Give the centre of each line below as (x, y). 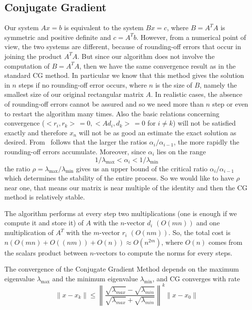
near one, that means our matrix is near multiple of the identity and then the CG (126, 187)
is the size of (174, 84)
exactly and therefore (36, 132)
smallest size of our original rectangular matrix (74, 94)
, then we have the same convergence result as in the (158, 65)
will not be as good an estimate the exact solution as (158, 132)
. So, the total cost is (200, 232)
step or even (230, 103)
